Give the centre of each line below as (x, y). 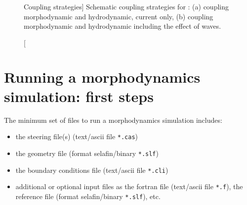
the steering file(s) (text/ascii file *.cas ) (77, 136)
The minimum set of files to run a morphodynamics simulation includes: (113, 120)
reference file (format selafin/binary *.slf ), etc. (88, 196)
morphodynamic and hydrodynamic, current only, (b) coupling (119, 16)
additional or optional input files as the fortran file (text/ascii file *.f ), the (129, 186)
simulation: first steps (79, 96)
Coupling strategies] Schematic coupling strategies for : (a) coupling (126, 6)
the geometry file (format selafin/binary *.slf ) (87, 153)
